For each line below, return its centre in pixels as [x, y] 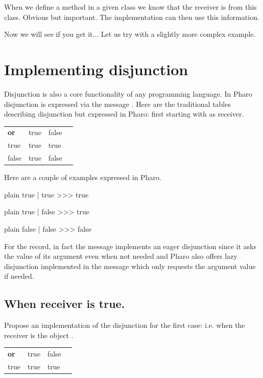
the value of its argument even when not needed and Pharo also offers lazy [121, 256]
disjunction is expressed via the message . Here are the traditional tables [117, 104]
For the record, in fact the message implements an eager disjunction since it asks [130, 246]
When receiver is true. [65, 304]
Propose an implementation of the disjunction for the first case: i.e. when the [125, 325]
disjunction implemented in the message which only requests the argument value [130, 266]
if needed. [19, 276]
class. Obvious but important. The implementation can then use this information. [132, 17]
